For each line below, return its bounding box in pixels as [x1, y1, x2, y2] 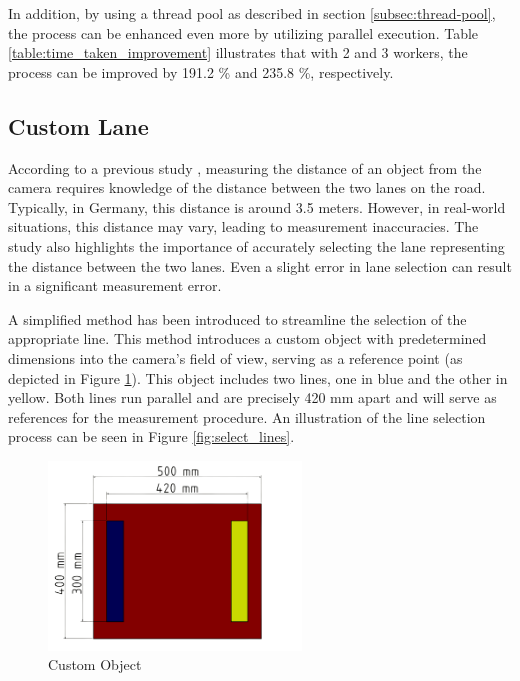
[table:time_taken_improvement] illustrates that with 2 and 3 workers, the [8, 42, 468, 63]
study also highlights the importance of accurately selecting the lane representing [8, 235, 505, 256]
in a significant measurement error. [8, 275, 222, 296]
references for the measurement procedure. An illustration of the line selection [8, 406, 486, 427]
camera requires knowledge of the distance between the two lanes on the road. [8, 177, 486, 198]
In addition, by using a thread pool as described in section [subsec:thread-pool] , [8, 3, 496, 23]
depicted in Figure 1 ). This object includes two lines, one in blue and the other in [8, 367, 508, 388]
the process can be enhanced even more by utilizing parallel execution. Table [8, 22, 479, 43]
